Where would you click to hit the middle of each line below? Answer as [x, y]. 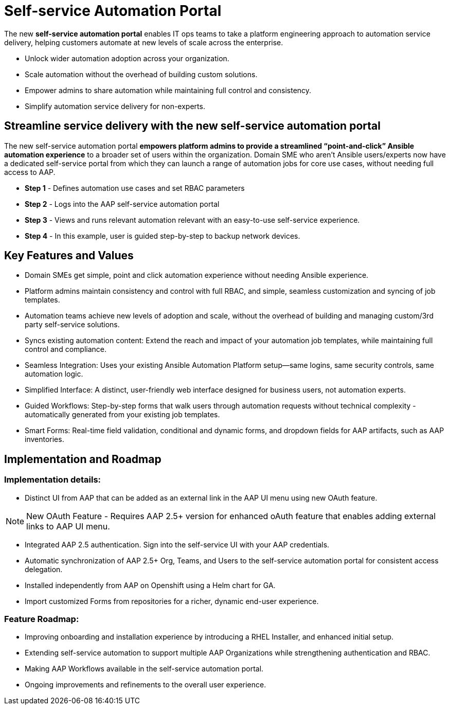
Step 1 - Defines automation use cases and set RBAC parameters [135, 188]
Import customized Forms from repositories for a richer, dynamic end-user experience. [172, 601]
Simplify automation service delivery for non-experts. [115, 106]
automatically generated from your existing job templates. [122, 415]
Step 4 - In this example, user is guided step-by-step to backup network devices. [163, 236]
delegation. [44, 569]
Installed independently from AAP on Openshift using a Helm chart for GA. [150, 585]
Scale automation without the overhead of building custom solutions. [141, 74]
